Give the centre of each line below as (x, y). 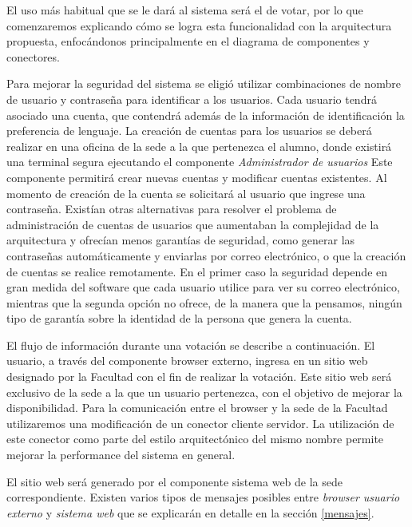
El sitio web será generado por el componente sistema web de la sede (175, 481)
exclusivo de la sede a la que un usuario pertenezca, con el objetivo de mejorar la (204, 392)
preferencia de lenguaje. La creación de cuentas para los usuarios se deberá (189, 131)
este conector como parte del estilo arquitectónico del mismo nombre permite (195, 439)
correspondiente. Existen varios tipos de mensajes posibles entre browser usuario (203, 497)
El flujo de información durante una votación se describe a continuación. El (191, 345)
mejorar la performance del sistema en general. (121, 455)
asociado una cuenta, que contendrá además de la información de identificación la (206, 115)
